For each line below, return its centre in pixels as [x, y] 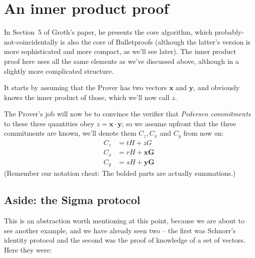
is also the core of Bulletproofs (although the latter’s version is [156, 41]
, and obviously [216, 87]
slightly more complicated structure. [59, 71]
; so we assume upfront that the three [179, 123]
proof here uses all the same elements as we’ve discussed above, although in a [122, 61]
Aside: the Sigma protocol [72, 200]
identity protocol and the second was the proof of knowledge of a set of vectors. [125, 240]
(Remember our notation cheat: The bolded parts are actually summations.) [120, 173]
